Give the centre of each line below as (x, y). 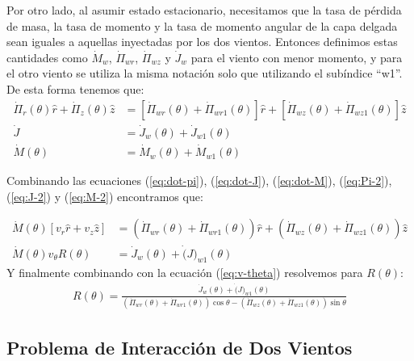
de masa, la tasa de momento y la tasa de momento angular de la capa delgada (202, 25)
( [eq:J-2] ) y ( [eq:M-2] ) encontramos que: (105, 196)
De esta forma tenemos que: (75, 88)
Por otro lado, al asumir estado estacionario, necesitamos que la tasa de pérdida (204, 10)
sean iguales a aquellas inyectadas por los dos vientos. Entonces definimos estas (202, 42)
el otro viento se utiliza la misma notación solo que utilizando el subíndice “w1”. (205, 73)
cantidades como (47, 57)
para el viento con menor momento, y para (297, 57)
